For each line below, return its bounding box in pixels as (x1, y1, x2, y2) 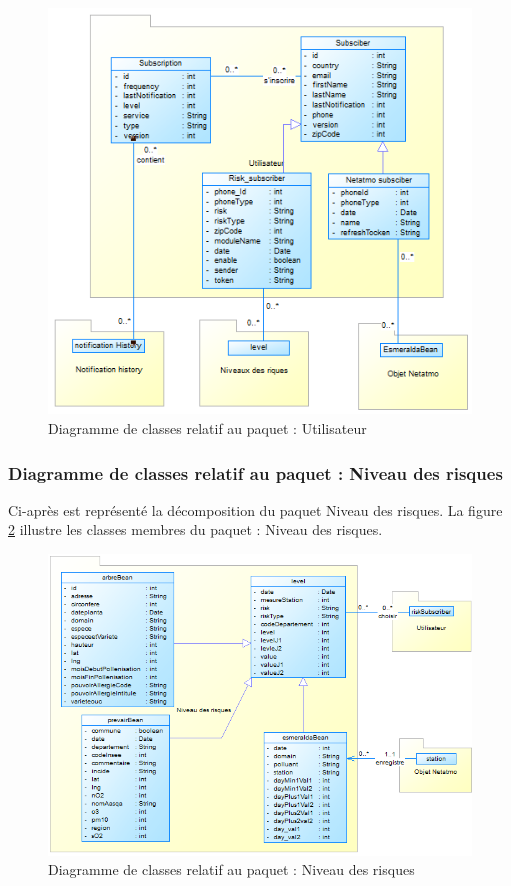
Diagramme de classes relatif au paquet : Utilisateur (48, 418, 367, 439)
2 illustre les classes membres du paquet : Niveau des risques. (8, 519, 383, 540)
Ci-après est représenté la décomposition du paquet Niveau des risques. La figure (8, 499, 503, 520)
